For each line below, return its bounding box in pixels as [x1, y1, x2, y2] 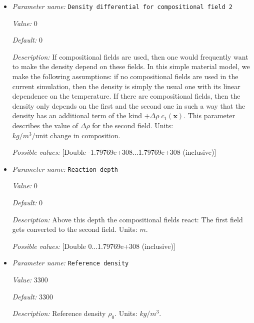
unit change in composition [35, 132, 118, 140]
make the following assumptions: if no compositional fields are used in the [12, 71, 238, 82]
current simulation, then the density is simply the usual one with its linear [12, 81, 240, 91]
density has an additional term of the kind [12, 110, 142, 121]
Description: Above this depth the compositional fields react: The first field [12, 214, 243, 224]
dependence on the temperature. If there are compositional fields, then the [12, 91, 240, 101]
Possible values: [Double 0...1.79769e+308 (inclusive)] [12, 240, 175, 251]
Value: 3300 [12, 274, 48, 285]
